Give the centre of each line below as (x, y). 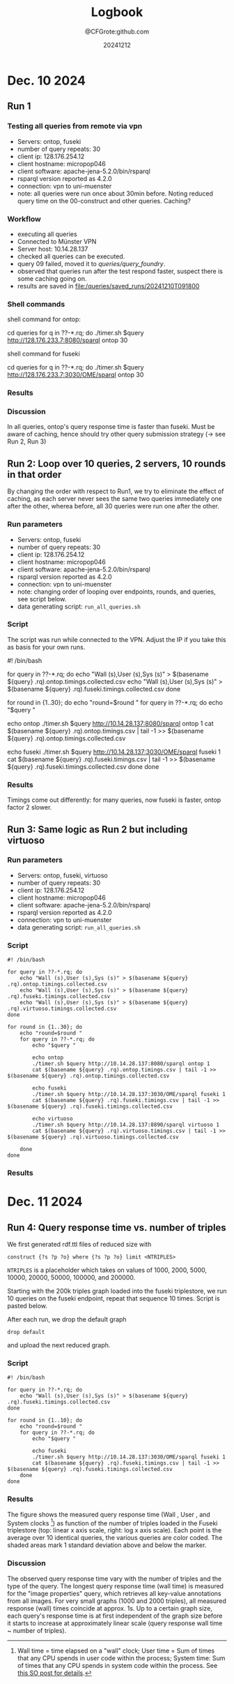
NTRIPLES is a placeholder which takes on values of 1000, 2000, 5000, (107, 1270)
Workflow (24, 219)
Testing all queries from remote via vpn (75, 126)
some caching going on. (52, 278)
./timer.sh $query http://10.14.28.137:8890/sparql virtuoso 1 (126, 1125)
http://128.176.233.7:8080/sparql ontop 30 (68, 340)
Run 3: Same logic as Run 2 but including (97, 829)
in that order (34, 475)
